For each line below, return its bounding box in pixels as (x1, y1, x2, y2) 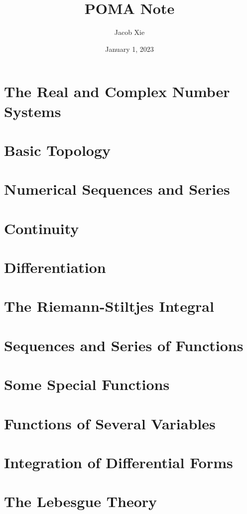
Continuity (4, 218, 79, 238)
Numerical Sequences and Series (4, 179, 230, 199)
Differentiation (4, 257, 106, 277)
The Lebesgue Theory (4, 491, 157, 512)
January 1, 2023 (105, 43, 154, 54)
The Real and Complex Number (4, 81, 230, 102)
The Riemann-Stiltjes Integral (4, 296, 214, 316)
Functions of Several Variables (4, 413, 216, 433)
